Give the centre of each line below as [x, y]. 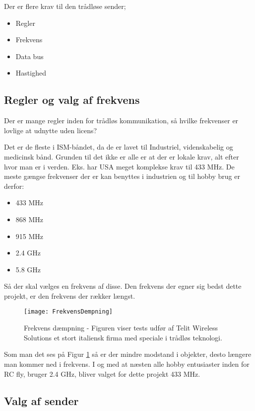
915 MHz [30, 236]
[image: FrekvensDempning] [68, 312]
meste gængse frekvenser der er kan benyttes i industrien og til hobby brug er [122, 176]
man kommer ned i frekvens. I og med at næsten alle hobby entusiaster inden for [127, 364]
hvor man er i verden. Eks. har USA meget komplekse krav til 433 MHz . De [119, 166]
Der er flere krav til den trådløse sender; [65, 6]
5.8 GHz [28, 269]
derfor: [14, 186]
